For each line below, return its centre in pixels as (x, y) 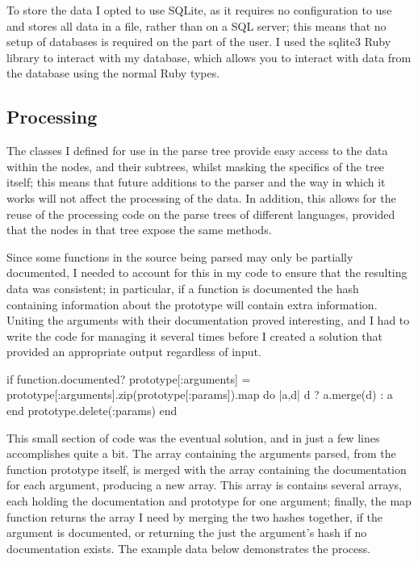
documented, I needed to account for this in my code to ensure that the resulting (207, 273)
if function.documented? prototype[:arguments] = (129, 378)
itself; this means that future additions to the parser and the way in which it (196, 182)
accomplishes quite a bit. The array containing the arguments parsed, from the (201, 453)
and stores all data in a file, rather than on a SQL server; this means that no (196, 25)
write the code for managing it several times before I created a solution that (194, 336)
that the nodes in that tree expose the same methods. (139, 230)
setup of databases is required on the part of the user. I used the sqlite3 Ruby (199, 42)
